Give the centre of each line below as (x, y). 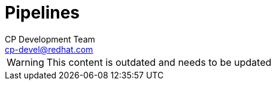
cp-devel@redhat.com (49, 49)
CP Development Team (50, 39)
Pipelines (43, 13)
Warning (25, 62)
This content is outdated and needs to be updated (159, 62)
